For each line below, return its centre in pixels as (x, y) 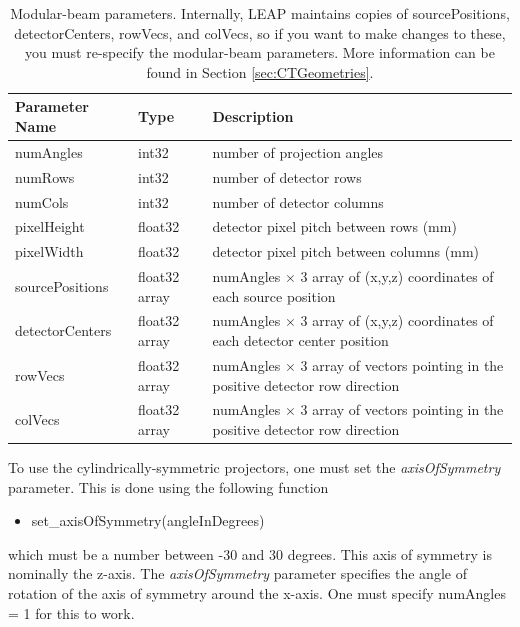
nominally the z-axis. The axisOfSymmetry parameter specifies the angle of (237, 573)
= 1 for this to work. (71, 612)
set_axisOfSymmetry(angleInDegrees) (148, 520)
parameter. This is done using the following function (168, 486)
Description (253, 116)
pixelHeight (50, 226)
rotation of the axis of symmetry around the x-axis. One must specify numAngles (257, 593)
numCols (42, 201)
